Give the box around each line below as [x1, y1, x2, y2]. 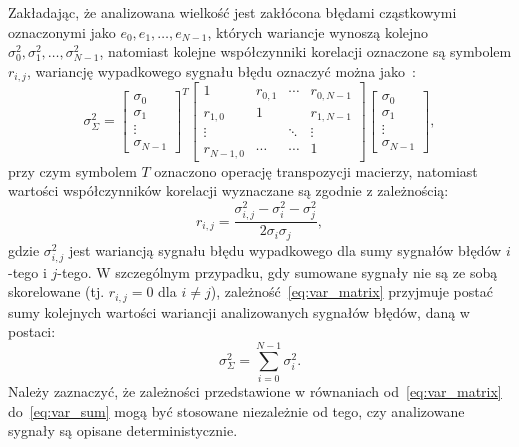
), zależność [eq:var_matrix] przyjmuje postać [210, 281, 493, 302]
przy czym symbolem [8, 160, 137, 181]
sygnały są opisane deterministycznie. [8, 420, 238, 441]
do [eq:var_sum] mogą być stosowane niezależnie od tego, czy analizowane [8, 400, 465, 421]
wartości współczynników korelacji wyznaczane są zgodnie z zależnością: [8, 180, 449, 201]
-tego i [8, 261, 47, 282]
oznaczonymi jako [8, 21, 116, 42]
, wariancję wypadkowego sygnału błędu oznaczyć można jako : [26, 60, 417, 81]
